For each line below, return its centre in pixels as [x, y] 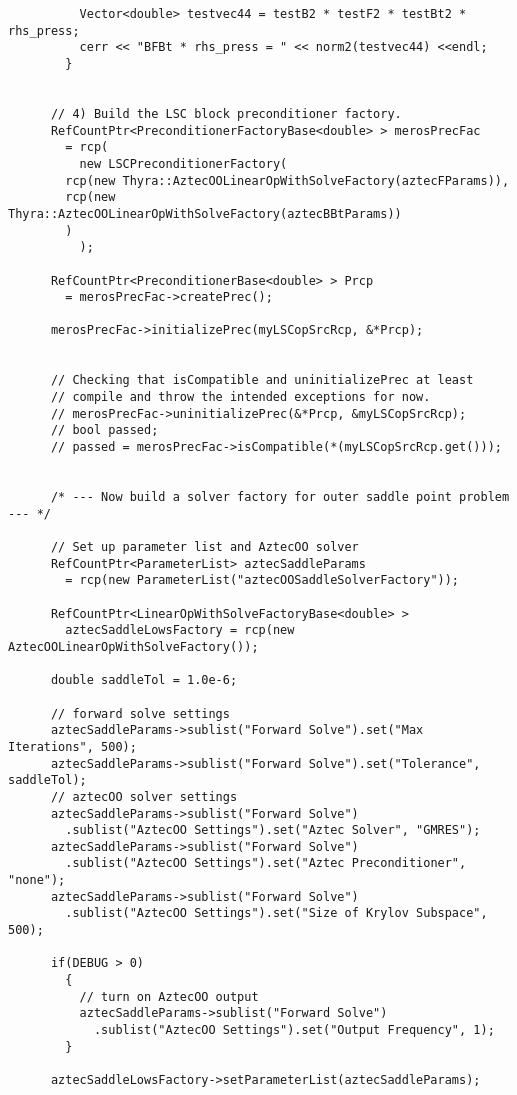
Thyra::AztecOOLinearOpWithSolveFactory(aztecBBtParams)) [205, 213]
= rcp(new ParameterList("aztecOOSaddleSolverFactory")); [262, 580]
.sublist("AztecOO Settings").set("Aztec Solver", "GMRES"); [273, 830]
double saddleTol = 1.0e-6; [144, 680]
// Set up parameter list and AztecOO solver [204, 547]
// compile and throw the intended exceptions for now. [240, 397]
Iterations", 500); [72, 746]
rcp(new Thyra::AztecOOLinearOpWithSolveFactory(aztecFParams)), [287, 180]
